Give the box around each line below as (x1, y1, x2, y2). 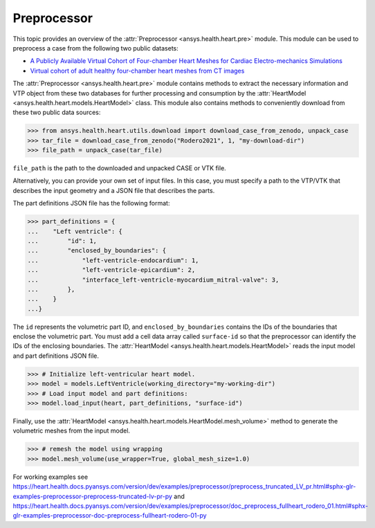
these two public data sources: (12, 108, 101, 117)
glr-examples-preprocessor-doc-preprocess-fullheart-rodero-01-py (12, 511, 207, 520)
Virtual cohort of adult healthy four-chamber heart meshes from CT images (30, 66, 245, 75)
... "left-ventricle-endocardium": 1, (27, 256, 199, 264)
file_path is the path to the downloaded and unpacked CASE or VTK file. (12, 164, 226, 172)
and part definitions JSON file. (12, 352, 100, 360)
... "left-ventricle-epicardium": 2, (27, 266, 196, 274)
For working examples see (12, 473, 89, 481)
